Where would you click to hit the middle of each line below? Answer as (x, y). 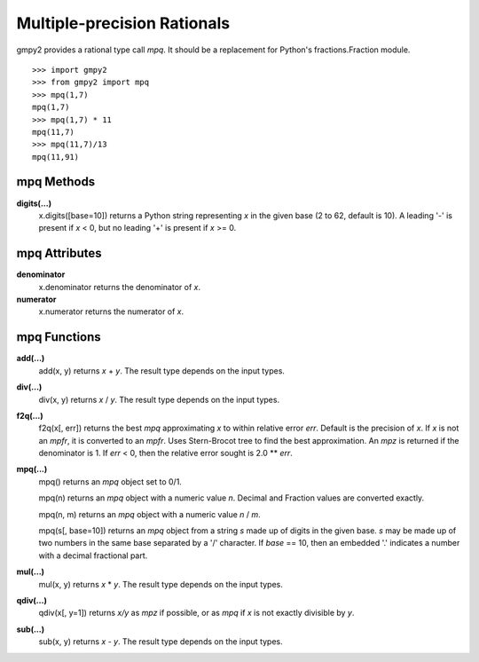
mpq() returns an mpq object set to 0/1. (110, 481)
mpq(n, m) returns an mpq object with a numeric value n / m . (149, 514)
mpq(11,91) (56, 157)
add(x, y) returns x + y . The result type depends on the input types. (162, 370)
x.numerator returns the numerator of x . (111, 311)
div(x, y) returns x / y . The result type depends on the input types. (159, 399)
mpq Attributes (59, 253)
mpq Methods (56, 182)
